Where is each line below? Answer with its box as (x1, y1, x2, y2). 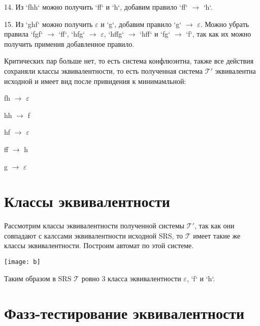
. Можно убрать (200, 18, 249, 29)
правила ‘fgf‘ (4, 28, 43, 39)
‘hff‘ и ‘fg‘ (140, 28, 171, 39)
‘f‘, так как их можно (186, 28, 251, 39)
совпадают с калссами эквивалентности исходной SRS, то (4, 230, 183, 241)
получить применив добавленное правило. (4, 38, 135, 49)
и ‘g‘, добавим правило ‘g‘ (101, 18, 182, 29)
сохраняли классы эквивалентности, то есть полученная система (4, 65, 203, 76)
